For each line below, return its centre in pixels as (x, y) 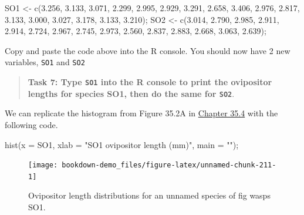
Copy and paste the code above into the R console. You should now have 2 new (148, 50)
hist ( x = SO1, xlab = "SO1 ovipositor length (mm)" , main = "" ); (122, 144)
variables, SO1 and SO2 (45, 62)
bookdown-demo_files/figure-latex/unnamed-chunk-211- (169, 165)
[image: (43, 165)
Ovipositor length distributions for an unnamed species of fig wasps (149, 195)
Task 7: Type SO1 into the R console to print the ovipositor (150, 82)
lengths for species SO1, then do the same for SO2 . (131, 93)
